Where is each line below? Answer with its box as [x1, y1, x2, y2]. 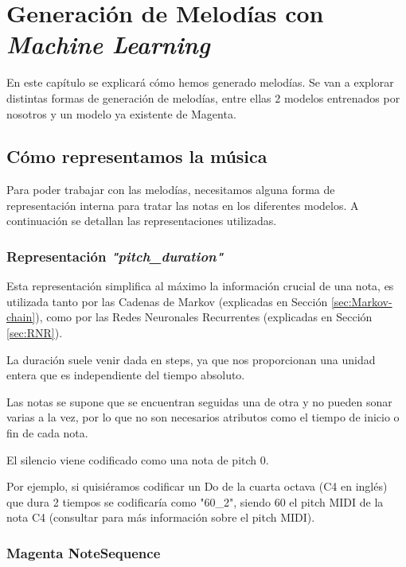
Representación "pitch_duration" [6, 247, 224, 266]
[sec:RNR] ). [6, 324, 63, 341]
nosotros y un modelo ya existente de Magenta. [6, 105, 236, 122]
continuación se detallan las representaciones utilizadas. [6, 212, 277, 229]
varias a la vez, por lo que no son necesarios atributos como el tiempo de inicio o [6, 409, 400, 425]
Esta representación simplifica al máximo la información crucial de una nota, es [6, 278, 394, 294]
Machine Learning [6, 28, 210, 61]
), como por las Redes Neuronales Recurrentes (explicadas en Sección [35, 309, 373, 325]
